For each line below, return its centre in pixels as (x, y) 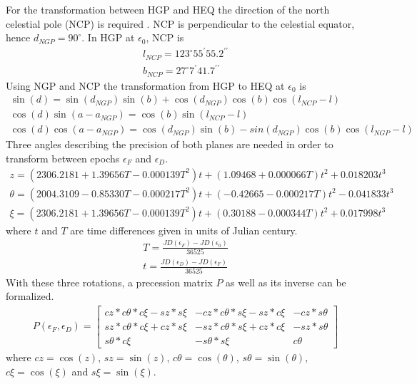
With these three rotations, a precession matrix (109, 282)
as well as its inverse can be (286, 282)
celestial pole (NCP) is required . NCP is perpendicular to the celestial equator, (180, 23)
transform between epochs (63, 159)
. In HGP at (108, 37)
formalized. (30, 296)
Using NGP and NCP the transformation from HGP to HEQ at (145, 85)
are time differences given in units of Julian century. (184, 230)
